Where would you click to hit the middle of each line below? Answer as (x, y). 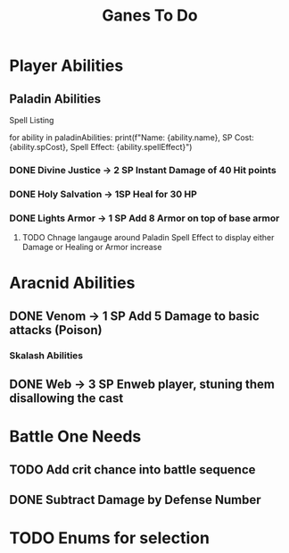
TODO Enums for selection (109, 538)
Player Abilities (66, 66)
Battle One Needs (75, 436)
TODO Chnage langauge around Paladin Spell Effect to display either (148, 238)
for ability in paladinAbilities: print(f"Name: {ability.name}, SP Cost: (132, 138)
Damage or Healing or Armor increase (92, 247)
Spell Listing (32, 120)
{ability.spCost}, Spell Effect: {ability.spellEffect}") (101, 147)
